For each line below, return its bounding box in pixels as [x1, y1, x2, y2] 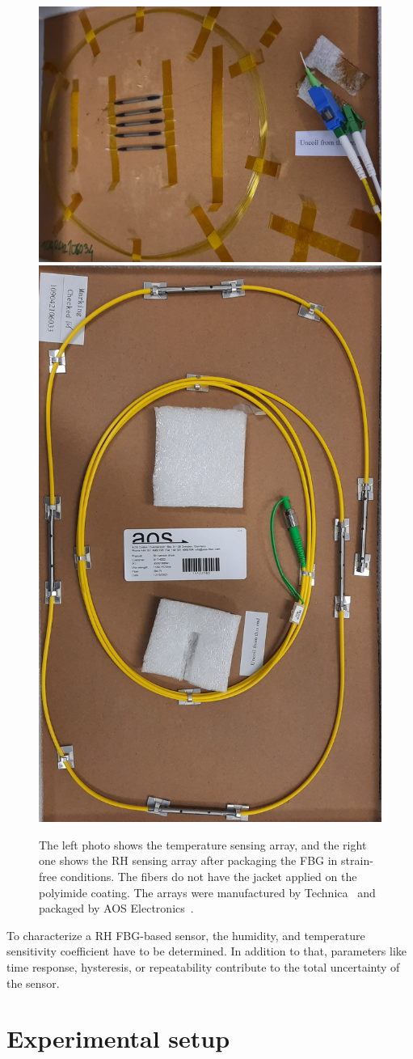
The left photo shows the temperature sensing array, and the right [39, 836, 367, 853]
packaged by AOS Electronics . [39, 900, 194, 917]
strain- [341, 852, 373, 869]
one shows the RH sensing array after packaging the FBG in [39, 852, 338, 869]
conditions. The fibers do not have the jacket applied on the [60, 867, 357, 884]
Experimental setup [6, 1022, 230, 1055]
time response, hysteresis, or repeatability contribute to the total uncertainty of [6, 958, 400, 975]
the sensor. [6, 974, 60, 991]
